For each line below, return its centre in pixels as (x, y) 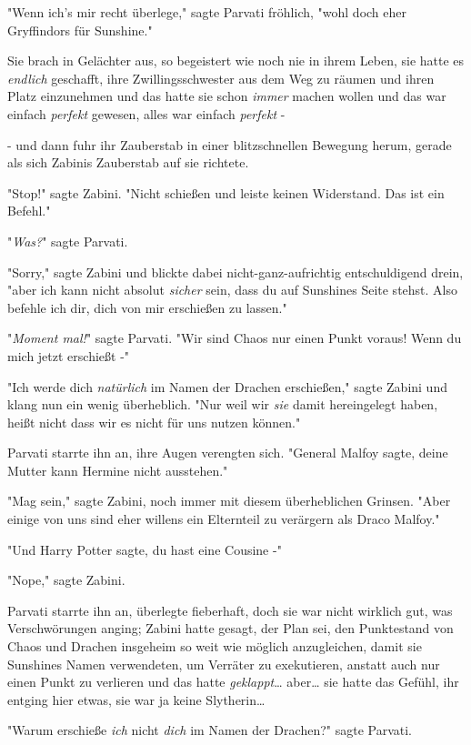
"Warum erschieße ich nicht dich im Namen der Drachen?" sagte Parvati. (210, 730)
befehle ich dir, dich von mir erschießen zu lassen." (147, 307)
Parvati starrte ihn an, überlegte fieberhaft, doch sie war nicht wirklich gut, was (230, 610)
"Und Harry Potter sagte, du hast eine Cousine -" (145, 549)
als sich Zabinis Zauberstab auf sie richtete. (128, 162)
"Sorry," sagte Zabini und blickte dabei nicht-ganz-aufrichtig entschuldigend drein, (235, 272)
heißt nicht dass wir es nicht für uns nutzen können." (154, 422)
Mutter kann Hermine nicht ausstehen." (118, 470)
